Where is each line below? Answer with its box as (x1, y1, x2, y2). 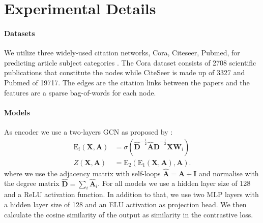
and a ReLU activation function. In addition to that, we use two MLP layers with (4, 189, 259, 200)
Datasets (4, 27, 35, 38)
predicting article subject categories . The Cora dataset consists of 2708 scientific (4, 57, 256, 68)
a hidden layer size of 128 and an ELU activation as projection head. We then (4, 199, 247, 210)
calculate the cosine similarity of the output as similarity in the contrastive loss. (4, 209, 253, 219)
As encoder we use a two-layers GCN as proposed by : (4, 126, 173, 137)
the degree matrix (4, 178, 60, 188)
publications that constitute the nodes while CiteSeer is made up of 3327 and (4, 67, 245, 78)
